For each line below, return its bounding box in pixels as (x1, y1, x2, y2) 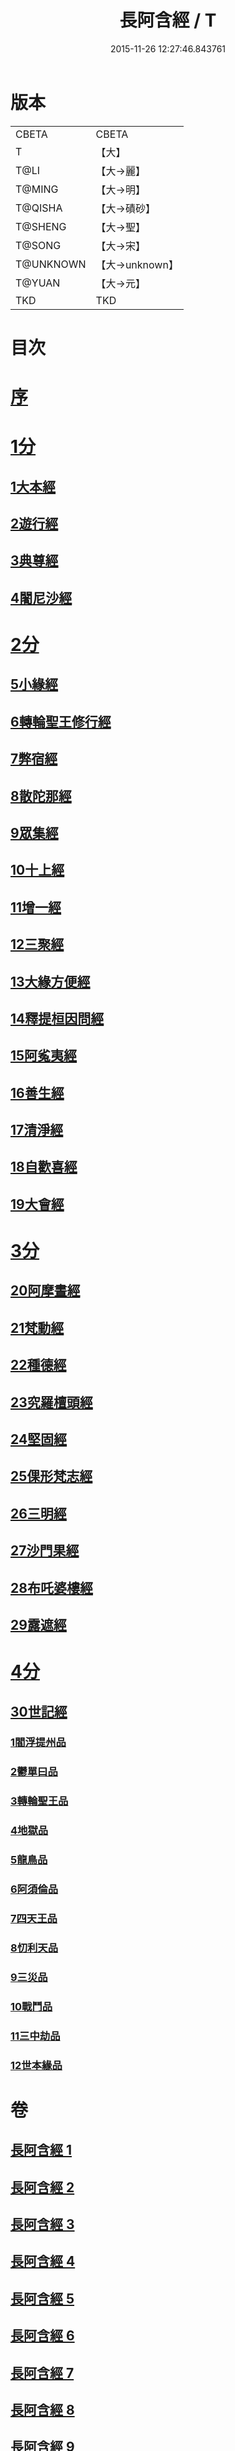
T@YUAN (15, 276, 61, 290)
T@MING (15, 182, 59, 196)
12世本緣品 (10, 2058, 63, 2072)
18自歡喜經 (10, 1159, 78, 1176)
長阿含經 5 (10, 2290, 75, 2307)
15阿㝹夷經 (10, 1047, 78, 1065)
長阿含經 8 (10, 2401, 75, 2418)
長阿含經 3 (10, 2216, 75, 2233)
